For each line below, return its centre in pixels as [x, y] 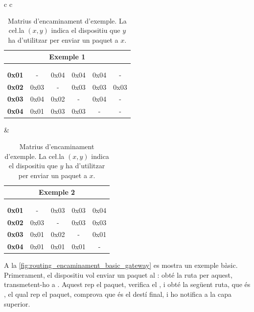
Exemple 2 [57, 192]
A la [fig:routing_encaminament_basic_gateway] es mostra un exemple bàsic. [121, 265]
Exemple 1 [67, 57]
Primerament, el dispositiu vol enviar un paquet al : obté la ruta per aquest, [118, 274]
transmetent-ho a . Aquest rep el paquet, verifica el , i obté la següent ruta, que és [127, 284]
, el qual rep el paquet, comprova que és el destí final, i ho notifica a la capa [118, 294]
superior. [17, 303]
